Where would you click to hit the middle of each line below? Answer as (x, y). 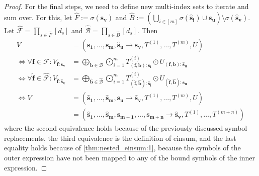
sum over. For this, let (38, 17)
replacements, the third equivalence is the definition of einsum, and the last (120, 138)
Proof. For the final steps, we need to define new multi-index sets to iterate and (126, 6)
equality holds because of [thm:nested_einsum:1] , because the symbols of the (122, 148)
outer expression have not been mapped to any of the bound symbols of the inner (129, 158)
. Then (147, 30)
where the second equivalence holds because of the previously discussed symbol (126, 128)
